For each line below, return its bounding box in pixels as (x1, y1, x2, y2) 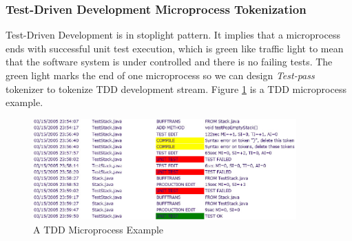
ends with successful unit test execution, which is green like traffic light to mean (6, 41, 344, 55)
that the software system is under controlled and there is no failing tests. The (6, 54, 333, 69)
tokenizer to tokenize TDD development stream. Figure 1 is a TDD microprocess (6, 81, 346, 96)
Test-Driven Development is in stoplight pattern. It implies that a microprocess (6, 28, 340, 42)
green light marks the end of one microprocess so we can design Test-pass (6, 68, 315, 82)
